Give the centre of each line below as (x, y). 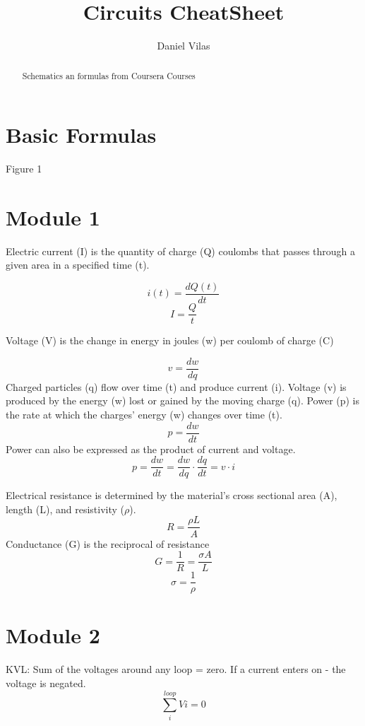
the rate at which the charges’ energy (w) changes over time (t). (144, 414)
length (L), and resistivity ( (65, 509)
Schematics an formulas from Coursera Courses (109, 75)
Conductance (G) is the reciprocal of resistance (108, 543)
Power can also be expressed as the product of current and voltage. (151, 449)
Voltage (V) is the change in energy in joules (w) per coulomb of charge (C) (170, 340)
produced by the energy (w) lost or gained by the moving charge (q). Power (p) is (183, 400)
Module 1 (53, 217)
